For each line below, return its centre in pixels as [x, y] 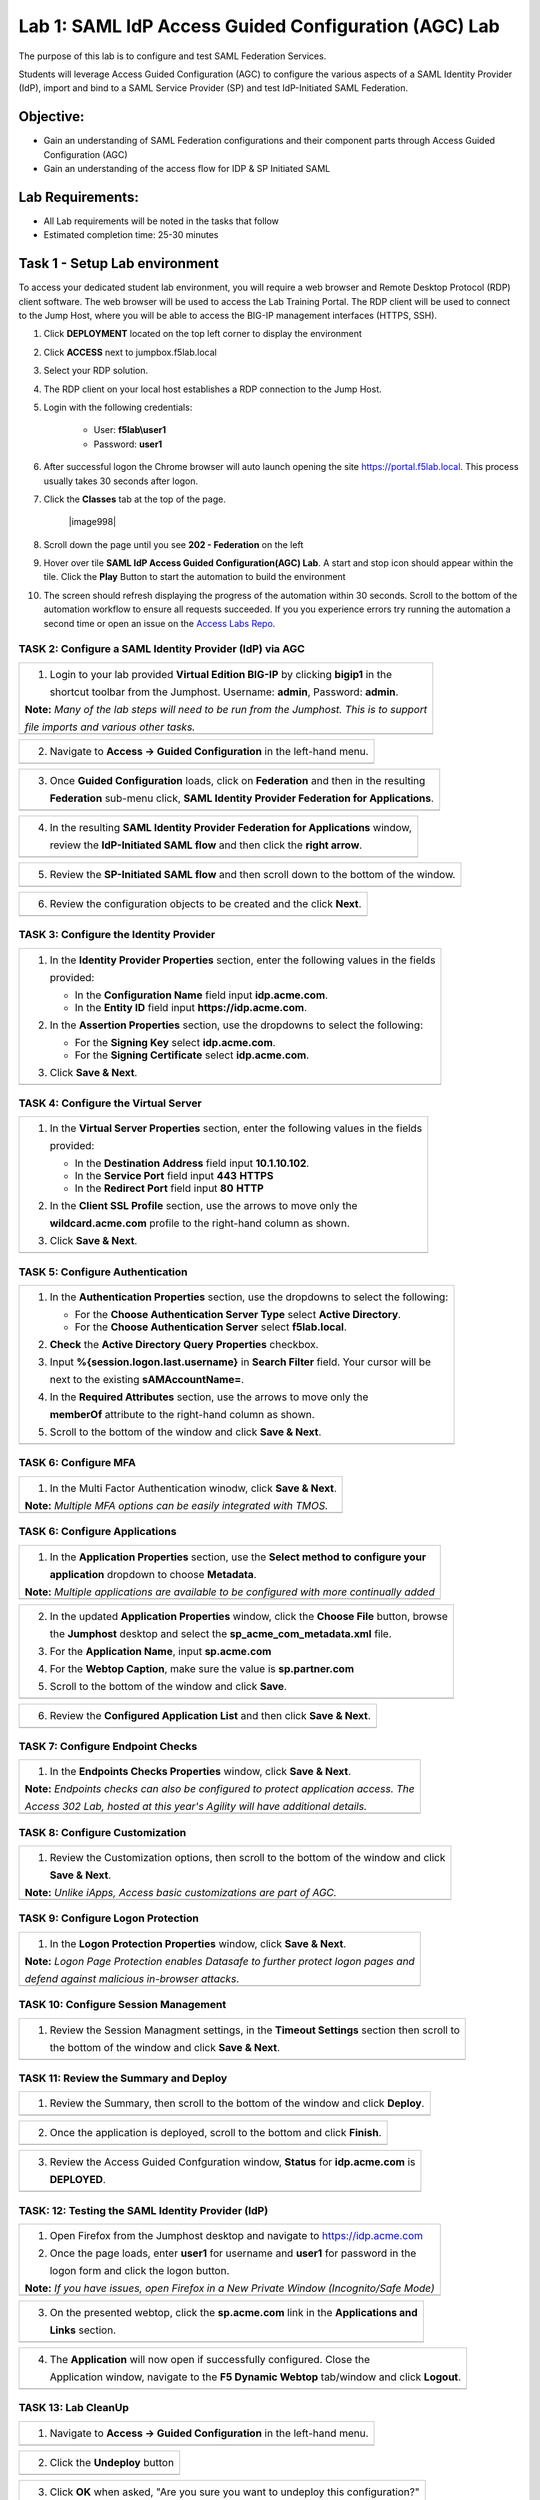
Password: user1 [128, 444]
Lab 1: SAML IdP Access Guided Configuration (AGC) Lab [259, 26]
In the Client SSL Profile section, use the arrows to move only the [203, 1206]
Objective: [51, 116]
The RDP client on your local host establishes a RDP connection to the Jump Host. [212, 389]
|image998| [92, 522]
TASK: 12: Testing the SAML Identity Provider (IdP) [143, 2210]
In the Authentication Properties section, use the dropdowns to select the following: [249, 1297]
